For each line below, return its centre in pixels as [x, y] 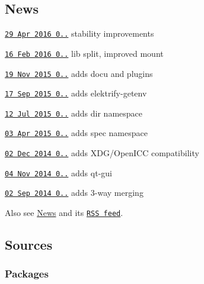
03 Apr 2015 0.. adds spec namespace [76, 133]
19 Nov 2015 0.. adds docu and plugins [79, 73]
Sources [29, 245]
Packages [27, 274]
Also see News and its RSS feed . [64, 213]
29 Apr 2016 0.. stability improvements [79, 33]
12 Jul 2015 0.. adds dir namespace [74, 113]
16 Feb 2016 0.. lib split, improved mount [84, 53]
